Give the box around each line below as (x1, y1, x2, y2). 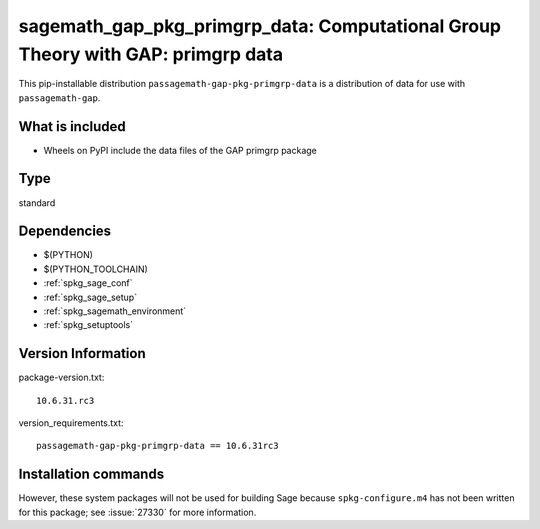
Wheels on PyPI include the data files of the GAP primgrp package (43, 144, 317, 156)
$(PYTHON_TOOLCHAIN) (43, 263, 149, 275)
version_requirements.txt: (18, 417, 124, 429)
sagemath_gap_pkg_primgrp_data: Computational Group (18, 15, 502, 37)
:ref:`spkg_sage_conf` (43, 277, 134, 289)
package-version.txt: (18, 371, 105, 384)
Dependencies (18, 223, 112, 240)
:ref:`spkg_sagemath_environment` (43, 305, 187, 317)
